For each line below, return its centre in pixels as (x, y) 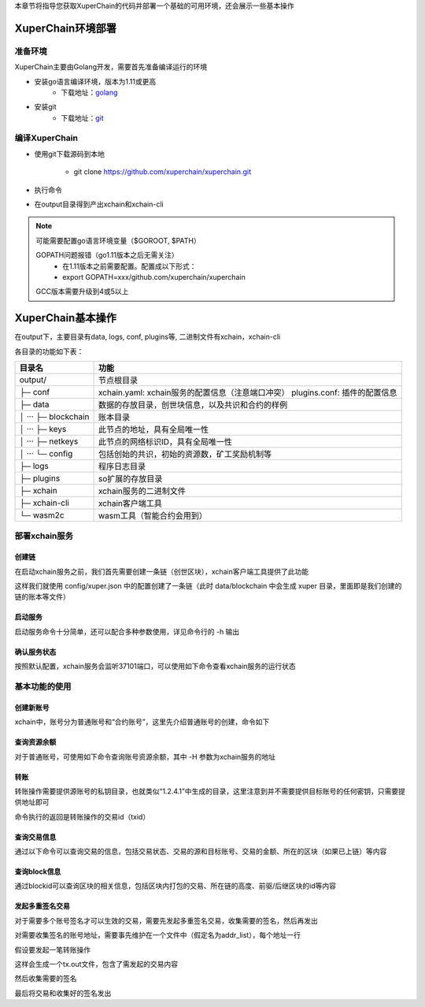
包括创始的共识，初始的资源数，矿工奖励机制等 (185, 455)
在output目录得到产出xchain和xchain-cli (99, 204)
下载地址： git (82, 117)
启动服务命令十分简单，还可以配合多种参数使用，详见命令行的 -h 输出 (127, 631)
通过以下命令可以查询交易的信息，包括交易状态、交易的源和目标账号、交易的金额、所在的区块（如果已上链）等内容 (201, 852)
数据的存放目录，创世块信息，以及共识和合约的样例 (192, 405)
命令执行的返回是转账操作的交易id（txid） (82, 816)
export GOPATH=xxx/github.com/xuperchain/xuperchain (154, 277)
